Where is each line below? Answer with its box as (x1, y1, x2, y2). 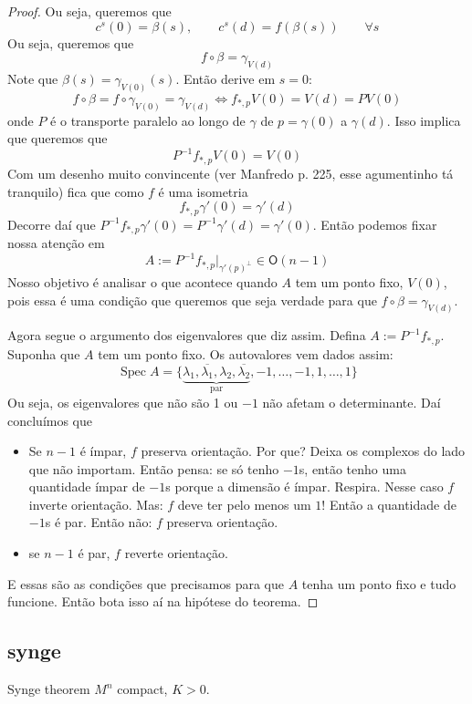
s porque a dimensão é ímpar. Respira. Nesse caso (165, 477, 444, 496)
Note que (7, 69, 58, 88)
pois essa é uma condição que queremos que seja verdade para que (7, 290, 377, 309)
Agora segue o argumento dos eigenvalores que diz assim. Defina (7, 326, 366, 345)
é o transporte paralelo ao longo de (50, 110, 246, 129)
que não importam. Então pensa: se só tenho (28, 459, 279, 478)
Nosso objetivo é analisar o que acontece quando (7, 272, 278, 291)
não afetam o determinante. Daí (262, 392, 441, 411)
